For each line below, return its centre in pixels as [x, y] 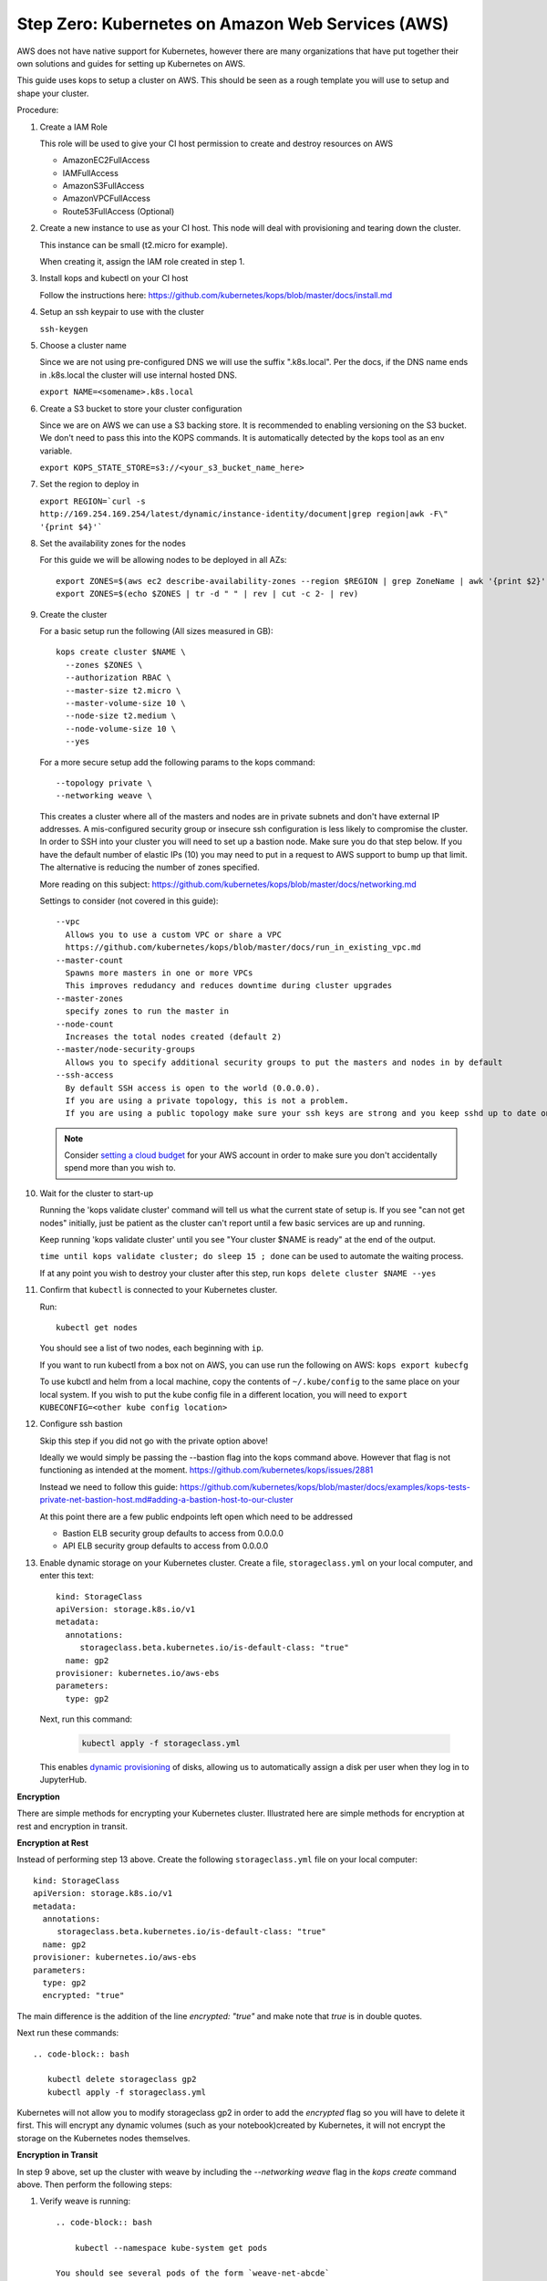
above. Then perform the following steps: [94, 2184]
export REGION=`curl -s [93, 501]
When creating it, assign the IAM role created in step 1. [142, 262]
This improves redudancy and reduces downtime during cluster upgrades [229, 986]
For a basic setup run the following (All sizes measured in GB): [156, 631]
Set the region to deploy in [89, 484]
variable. [56, 451]
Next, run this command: [86, 1719]
